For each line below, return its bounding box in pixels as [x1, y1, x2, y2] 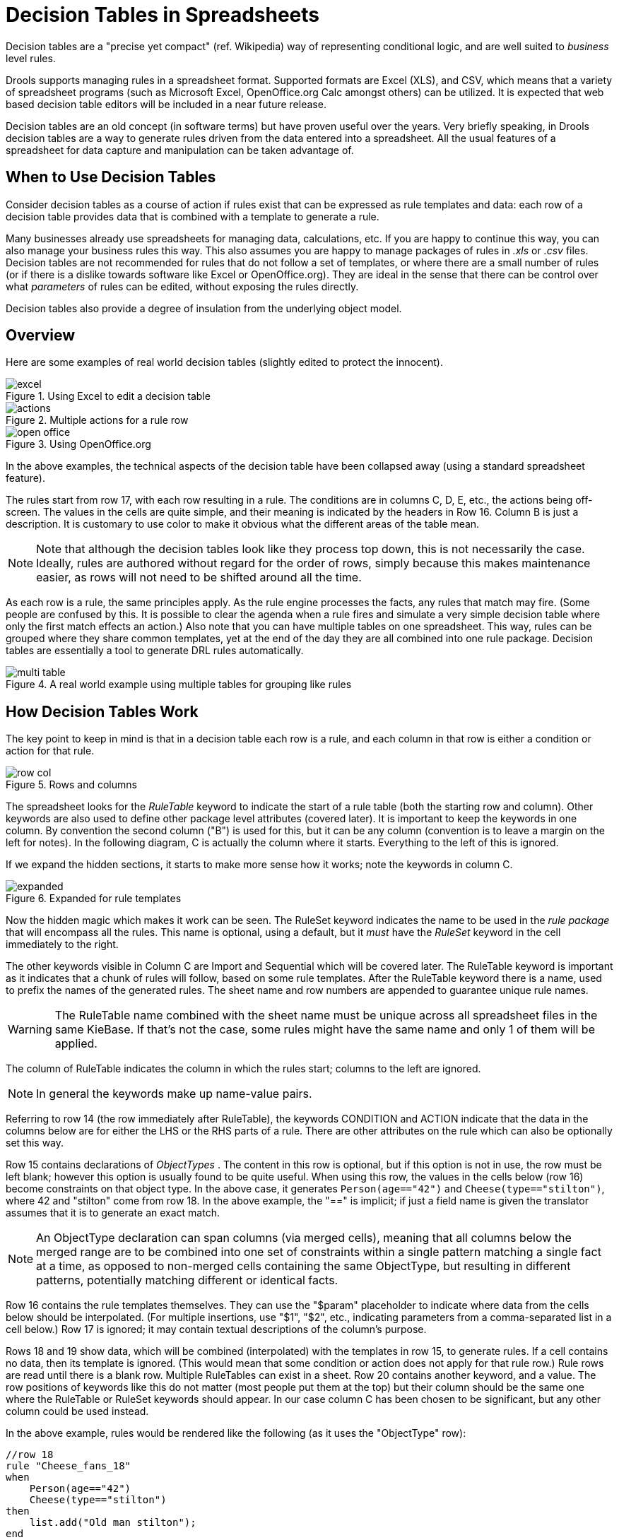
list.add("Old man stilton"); [29, 1517, 196, 1529]
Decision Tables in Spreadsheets [6, 3, 320, 27]
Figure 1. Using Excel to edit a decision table [6, 390, 211, 403]
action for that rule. [6, 745, 95, 757]
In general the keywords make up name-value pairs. [36, 1086, 312, 1101]
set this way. [6, 1137, 64, 1149]
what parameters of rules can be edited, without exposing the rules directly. [6, 280, 359, 292]
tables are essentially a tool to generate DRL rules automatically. [6, 644, 304, 657]
